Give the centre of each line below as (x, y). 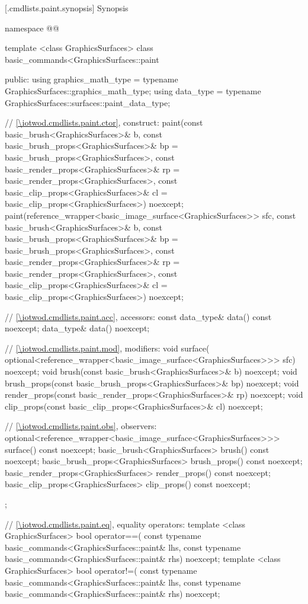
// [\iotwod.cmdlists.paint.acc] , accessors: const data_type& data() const (138, 316)
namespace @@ (32, 28)
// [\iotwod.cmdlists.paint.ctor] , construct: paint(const (104, 122)
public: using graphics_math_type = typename (92, 79)
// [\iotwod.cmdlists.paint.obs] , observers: (81, 426)
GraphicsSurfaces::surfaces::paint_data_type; (88, 102)
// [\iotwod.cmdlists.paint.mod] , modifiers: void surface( (107, 348)
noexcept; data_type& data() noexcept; (77, 328)
